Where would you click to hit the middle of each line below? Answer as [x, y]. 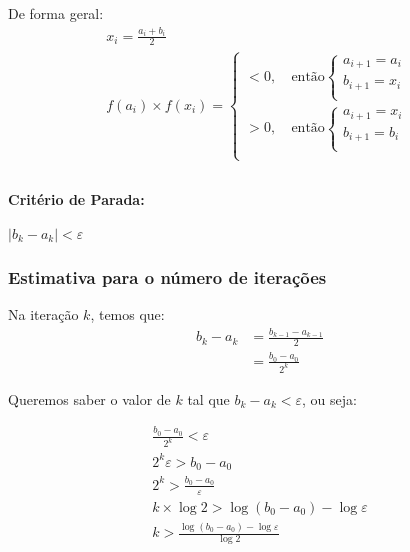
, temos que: [127, 314]
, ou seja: [329, 398]
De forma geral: [56, 13]
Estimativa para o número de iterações [167, 276]
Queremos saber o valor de [89, 398]
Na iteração [43, 314]
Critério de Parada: [76, 198]
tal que [208, 398]
